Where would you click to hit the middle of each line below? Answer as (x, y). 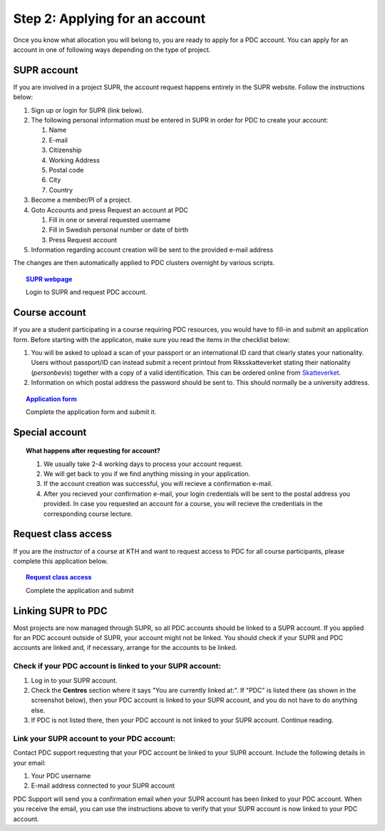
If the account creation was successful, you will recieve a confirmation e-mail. (158, 484)
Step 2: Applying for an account (109, 19)
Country (61, 190)
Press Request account (83, 239)
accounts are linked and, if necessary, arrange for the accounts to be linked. (125, 648)
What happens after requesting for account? (93, 451)
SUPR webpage (49, 279)
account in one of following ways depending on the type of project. (112, 49)
